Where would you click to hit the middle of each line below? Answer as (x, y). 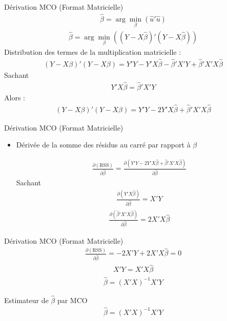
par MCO (72, 300)
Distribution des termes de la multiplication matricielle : (93, 52)
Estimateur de (26, 300)
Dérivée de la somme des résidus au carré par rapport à (103, 145)
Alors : (15, 97)
